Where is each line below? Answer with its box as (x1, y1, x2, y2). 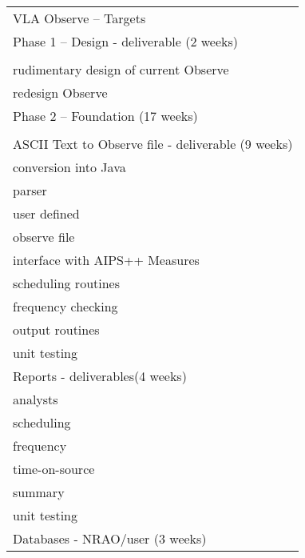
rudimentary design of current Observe (13, 60, 229, 78)
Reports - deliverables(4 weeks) (13, 367, 187, 385)
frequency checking (13, 297, 118, 315)
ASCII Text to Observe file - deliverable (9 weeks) (13, 134, 293, 153)
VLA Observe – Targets (13, 9, 146, 27)
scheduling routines (13, 274, 121, 292)
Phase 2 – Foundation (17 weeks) (13, 106, 198, 125)
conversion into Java (13, 158, 126, 176)
